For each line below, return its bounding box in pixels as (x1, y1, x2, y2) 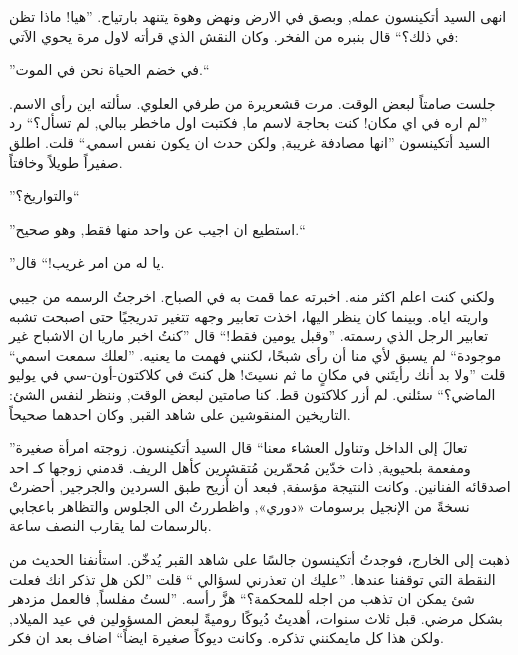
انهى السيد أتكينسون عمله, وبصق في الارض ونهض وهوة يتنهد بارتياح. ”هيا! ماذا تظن (9, 6, 507, 26)
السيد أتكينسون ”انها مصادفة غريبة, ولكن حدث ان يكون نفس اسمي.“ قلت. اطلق (9, 131, 491, 152)
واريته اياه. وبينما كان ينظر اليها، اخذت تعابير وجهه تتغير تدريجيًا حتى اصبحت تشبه (9, 305, 489, 326)
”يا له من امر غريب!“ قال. (9, 252, 165, 273)
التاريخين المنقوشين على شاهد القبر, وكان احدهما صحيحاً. (9, 403, 351, 424)
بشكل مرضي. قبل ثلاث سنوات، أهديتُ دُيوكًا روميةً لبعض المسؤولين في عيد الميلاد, (9, 607, 503, 628)
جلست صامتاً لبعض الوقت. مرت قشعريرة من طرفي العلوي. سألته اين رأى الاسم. (9, 92, 496, 113)
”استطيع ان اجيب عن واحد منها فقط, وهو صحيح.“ (9, 218, 304, 239)
